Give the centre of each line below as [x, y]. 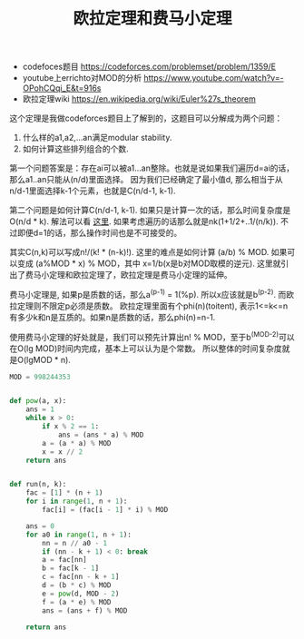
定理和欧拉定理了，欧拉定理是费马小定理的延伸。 [140, 275]
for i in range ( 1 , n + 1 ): [77, 501]
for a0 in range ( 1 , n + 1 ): [78, 535]
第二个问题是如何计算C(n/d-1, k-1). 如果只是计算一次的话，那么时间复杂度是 [150, 211]
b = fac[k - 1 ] [71, 568]
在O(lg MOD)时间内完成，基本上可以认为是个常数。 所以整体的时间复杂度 [146, 348]
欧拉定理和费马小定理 [152, 19]
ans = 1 [40, 409]
